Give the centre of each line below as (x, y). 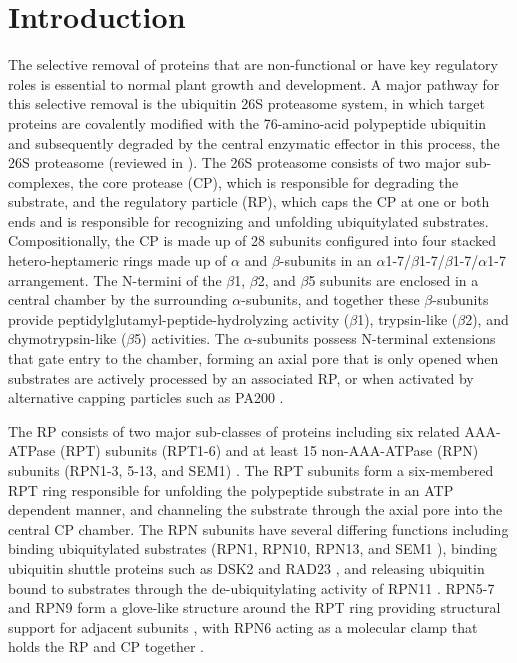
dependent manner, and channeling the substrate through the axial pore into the (255, 509)
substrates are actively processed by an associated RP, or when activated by (241, 377)
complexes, (41, 181)
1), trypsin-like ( (407, 318)
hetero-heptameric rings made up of (117, 260)
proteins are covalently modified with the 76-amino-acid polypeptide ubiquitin (247, 122)
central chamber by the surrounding (118, 299)
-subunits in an (325, 260)
